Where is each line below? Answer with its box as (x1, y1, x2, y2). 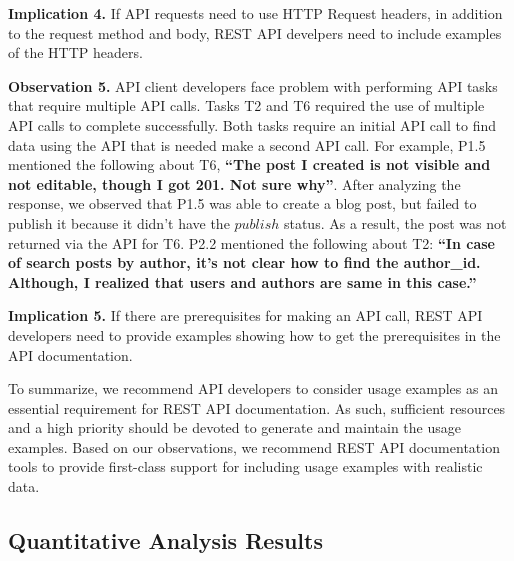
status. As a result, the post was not (283, 212, 507, 233)
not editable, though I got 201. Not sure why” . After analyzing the (8, 173, 461, 194)
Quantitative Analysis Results (8, 525, 323, 556)
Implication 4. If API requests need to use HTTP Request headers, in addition (8, 3, 503, 23)
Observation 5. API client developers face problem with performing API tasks (8, 75, 498, 96)
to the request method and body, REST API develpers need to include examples (8, 22, 502, 43)
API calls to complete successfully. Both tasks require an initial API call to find (8, 114, 496, 135)
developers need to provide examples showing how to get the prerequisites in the (8, 324, 501, 345)
